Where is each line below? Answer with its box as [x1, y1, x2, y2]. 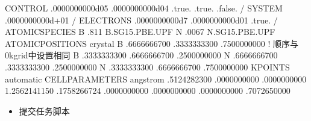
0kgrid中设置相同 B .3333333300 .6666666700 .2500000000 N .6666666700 [5, 49, 278, 61]
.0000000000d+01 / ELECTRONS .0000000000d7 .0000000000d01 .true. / [5, 13, 278, 26]
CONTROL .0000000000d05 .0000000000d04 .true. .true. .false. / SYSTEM [5, 2, 283, 14]
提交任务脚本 [19, 104, 70, 117]
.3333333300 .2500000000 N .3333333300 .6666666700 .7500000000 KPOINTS [5, 60, 290, 73]
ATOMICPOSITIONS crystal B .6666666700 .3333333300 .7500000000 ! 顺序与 [5, 37, 299, 49]
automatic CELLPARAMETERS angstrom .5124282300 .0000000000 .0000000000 [5, 72, 307, 85]
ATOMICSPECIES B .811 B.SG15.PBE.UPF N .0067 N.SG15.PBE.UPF [5, 25, 275, 38]
